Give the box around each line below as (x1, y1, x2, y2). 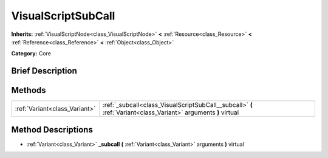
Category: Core (11, 50, 52, 57)
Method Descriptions (11, 125, 94, 135)
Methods (11, 85, 46, 95)
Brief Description (11, 66, 77, 76)
